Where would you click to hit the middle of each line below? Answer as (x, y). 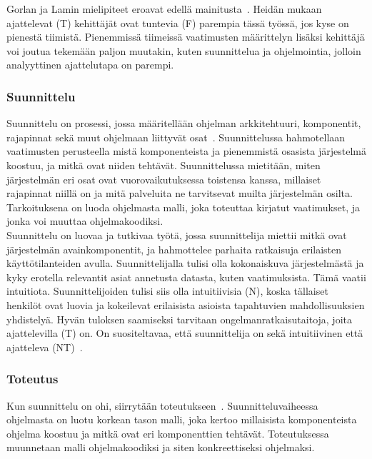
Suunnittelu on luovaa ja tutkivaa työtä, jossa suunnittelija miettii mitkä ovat (177, 234)
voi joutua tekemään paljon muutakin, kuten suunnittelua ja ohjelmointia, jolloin (184, 50)
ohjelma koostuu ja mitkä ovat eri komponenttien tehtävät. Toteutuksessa (168, 433)
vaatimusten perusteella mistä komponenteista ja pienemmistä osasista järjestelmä (186, 151)
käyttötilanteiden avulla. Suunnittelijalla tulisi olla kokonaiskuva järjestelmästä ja (185, 263)
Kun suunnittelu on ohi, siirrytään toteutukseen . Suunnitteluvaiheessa (162, 405)
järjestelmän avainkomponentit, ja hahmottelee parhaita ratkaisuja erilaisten (174, 249)
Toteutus (32, 379)
